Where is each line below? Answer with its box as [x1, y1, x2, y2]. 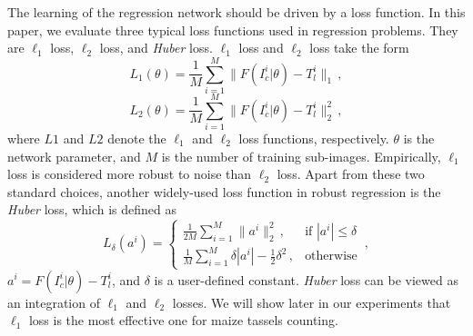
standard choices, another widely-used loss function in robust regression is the [7, 182, 441, 201]
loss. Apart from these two [277, 164, 425, 183]
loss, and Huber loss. [99, 38, 213, 57]
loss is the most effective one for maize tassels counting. [28, 311, 338, 330]
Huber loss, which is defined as [7, 200, 177, 219]
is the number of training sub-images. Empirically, [161, 146, 441, 165]
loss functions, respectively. [238, 129, 389, 148]
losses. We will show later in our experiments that [172, 292, 451, 311]
